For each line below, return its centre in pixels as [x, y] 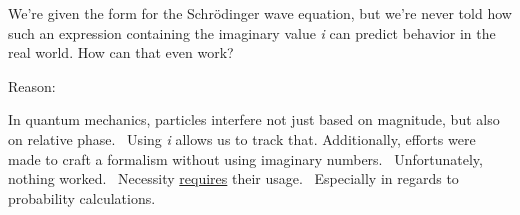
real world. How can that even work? [121, 52]
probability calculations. [82, 197]
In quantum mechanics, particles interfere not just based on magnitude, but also [254, 119]
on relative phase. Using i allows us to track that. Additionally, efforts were [242, 138]
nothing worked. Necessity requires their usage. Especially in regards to [233, 178]
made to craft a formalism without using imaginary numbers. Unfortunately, [245, 158]
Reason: [32, 85]
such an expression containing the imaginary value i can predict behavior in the [252, 32]
